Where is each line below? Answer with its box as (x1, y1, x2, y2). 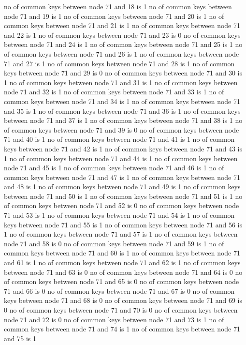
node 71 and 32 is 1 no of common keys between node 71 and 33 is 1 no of (4, 87, 224, 97)
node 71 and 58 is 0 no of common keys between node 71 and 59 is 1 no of (4, 238, 224, 248)
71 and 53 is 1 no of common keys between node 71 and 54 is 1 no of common (4, 210, 235, 220)
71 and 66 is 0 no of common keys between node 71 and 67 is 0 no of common (4, 285, 235, 296)
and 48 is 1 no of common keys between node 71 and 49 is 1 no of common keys (4, 181, 241, 192)
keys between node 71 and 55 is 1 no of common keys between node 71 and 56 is (4, 219, 242, 229)
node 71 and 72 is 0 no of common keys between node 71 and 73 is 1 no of (4, 314, 224, 324)
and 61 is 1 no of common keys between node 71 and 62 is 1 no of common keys (4, 257, 241, 268)
